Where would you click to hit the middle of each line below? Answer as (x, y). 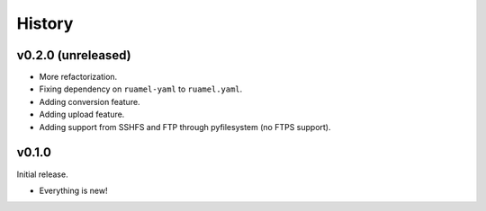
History (45, 23)
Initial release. (42, 174)
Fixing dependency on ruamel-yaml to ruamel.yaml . (141, 89)
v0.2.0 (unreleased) (74, 55)
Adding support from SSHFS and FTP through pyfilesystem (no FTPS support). (185, 127)
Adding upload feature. (82, 114)
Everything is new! (73, 190)
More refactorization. (78, 77)
